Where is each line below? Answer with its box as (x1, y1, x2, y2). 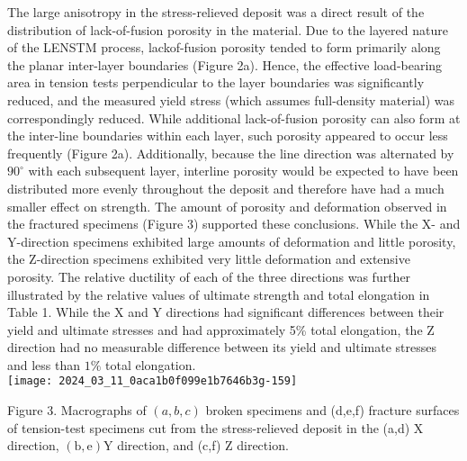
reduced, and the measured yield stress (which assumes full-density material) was (7, 90, 455, 109)
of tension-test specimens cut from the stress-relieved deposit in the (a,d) (7, 418, 410, 437)
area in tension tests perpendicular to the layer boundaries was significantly (7, 73, 425, 92)
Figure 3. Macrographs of (7, 401, 147, 420)
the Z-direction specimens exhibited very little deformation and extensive (7, 249, 410, 268)
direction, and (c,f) (117, 436, 221, 455)
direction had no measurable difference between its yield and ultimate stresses (7, 338, 436, 357)
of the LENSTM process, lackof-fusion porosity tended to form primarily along (7, 38, 441, 57)
